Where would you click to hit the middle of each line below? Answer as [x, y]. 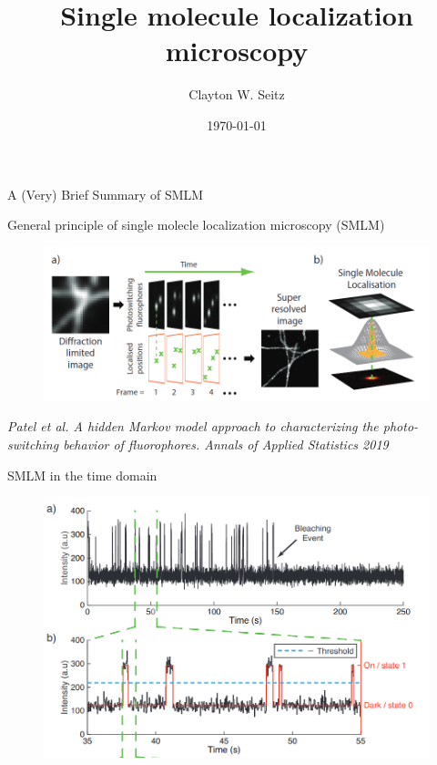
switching [33, 444]
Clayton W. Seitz [237, 94]
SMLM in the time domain [82, 475]
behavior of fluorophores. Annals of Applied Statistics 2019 [226, 444]
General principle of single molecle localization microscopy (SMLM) [196, 225]
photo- [401, 426]
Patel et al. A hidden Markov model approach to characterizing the [193, 426]
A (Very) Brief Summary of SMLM [106, 194]
